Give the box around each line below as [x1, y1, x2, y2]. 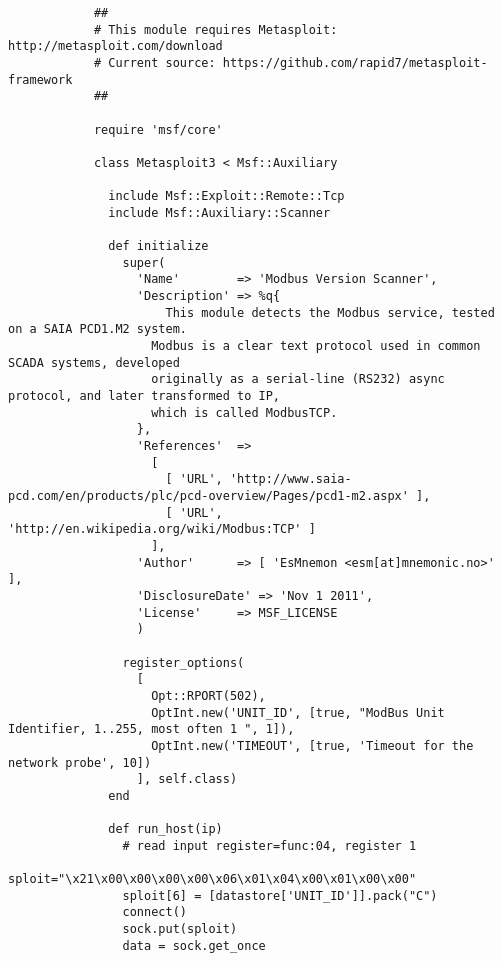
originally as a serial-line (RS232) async [151, 372, 445, 387]
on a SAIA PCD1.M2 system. [8, 322, 187, 337]
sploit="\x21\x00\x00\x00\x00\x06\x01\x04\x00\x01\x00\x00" [8, 872, 417, 887]
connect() [122, 905, 187, 920]
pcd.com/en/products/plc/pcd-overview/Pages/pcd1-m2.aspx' [8, 489, 409, 503]
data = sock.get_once [122, 938, 266, 953]
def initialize [108, 239, 209, 254]
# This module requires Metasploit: [93, 22, 338, 37]
